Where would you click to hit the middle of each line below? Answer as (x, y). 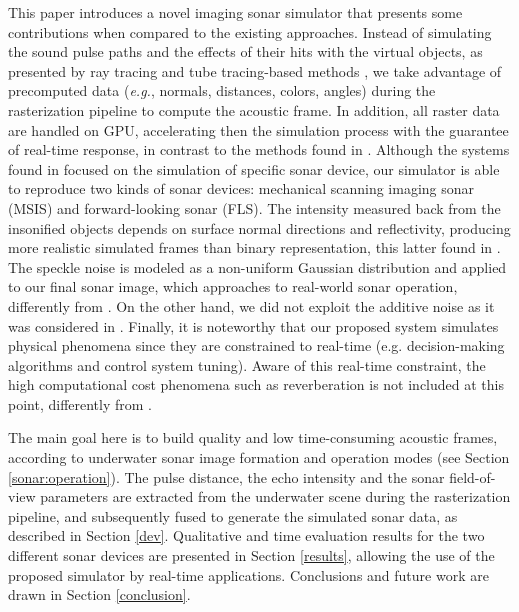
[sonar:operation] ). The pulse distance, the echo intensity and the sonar (226, 476)
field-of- (472, 476)
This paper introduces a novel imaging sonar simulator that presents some (235, 12)
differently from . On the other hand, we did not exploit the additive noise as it (251, 305)
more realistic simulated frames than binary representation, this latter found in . (254, 247)
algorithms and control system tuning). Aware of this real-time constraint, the (247, 364)
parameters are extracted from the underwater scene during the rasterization (275, 496)
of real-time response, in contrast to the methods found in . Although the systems (259, 149)
